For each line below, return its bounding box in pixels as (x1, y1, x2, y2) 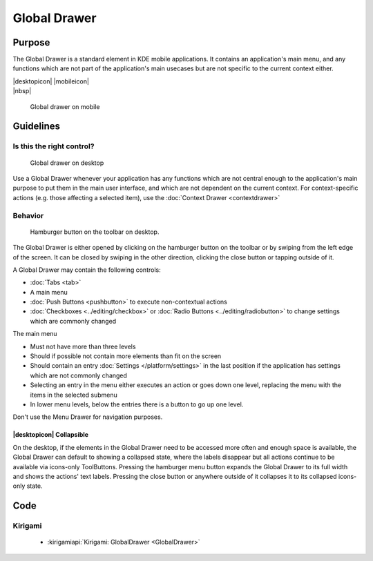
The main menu (12, 330, 58, 338)
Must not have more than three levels (30, 342, 136, 351)
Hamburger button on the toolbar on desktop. (30, 228, 160, 236)
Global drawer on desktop (30, 159, 104, 167)
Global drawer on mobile (30, 102, 100, 110)
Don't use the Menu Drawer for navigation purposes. (12, 413, 163, 421)
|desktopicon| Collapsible (12, 431, 89, 439)
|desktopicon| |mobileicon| (12, 77, 90, 86)
